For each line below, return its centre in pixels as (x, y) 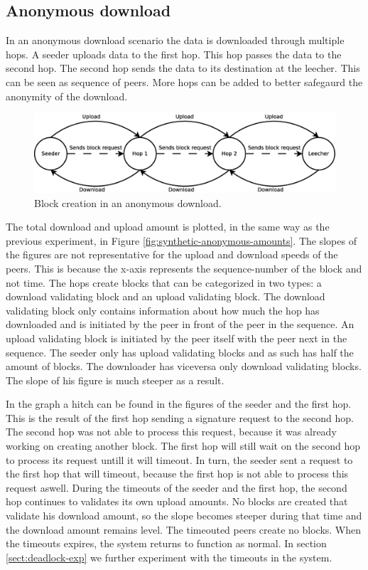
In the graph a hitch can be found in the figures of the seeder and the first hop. (179, 404)
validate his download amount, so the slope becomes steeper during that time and (184, 516)
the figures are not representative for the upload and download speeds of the (172, 254)
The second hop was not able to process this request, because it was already (171, 432)
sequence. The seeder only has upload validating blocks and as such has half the (180, 352)
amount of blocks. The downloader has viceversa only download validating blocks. (184, 366)
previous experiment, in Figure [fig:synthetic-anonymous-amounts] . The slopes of (181, 240)
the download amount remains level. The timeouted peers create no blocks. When (184, 529)
